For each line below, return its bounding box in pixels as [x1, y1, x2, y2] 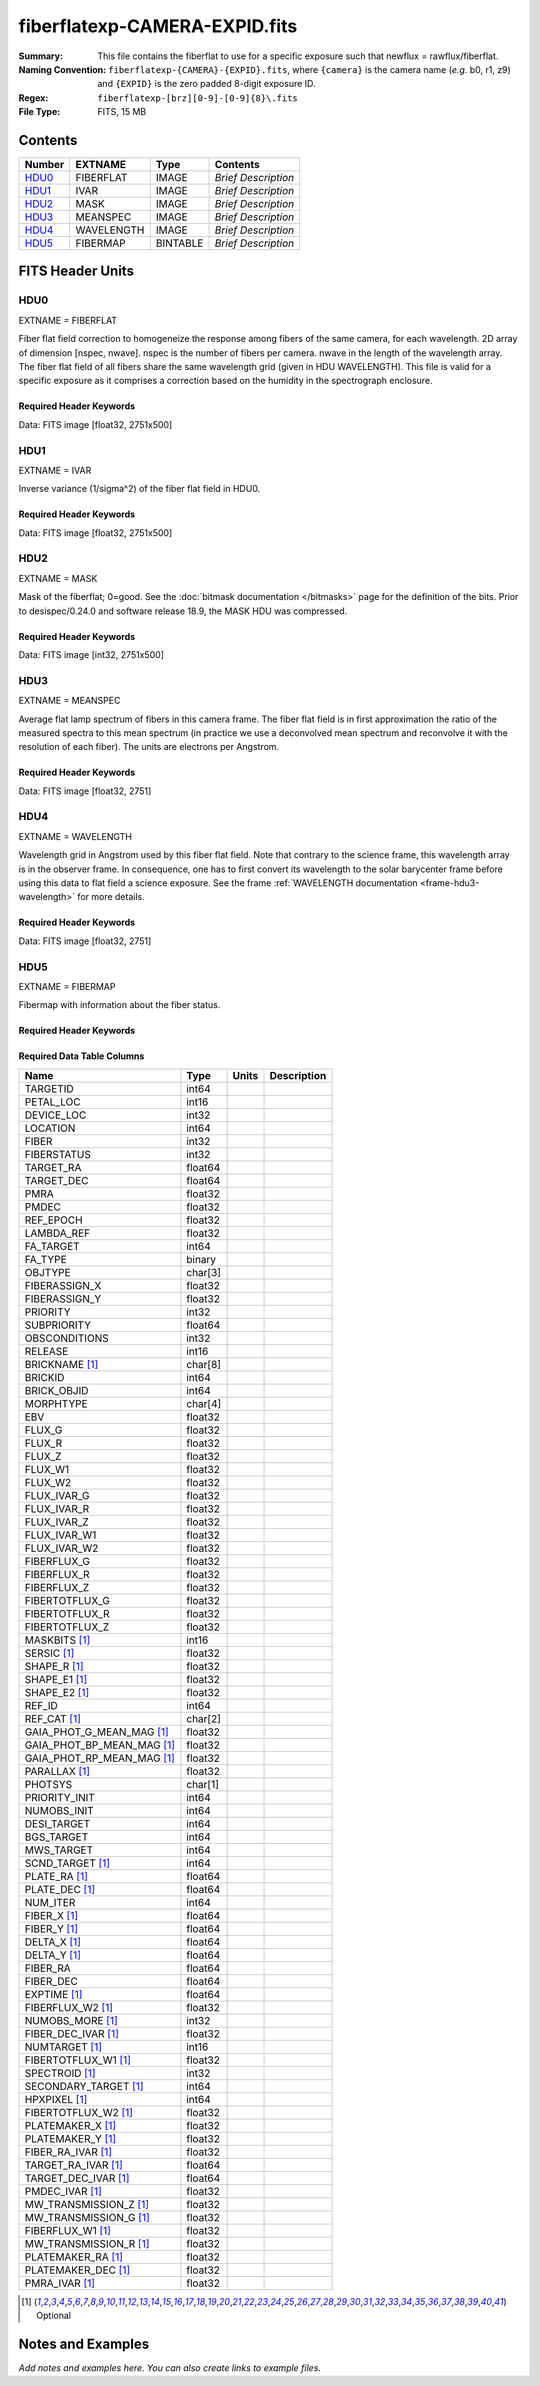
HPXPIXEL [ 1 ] [24, 2092, 88, 2106]
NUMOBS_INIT [24, 1803, 94, 1817]
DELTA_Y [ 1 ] [24, 1948, 82, 1962]
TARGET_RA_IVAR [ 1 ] [24, 2158, 124, 2172]
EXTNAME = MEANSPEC [18, 695, 121, 707]
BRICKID [24, 1370, 65, 1384]
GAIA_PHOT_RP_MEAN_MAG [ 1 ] [24, 1751, 175, 1765]
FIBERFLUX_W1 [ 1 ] [24, 2223, 112, 2237]
